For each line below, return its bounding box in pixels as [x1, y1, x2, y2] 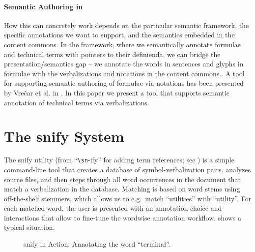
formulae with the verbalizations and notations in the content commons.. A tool [4, 68, 245, 78]
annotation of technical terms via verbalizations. [4, 97, 149, 107]
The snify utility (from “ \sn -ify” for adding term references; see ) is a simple [4, 155, 234, 165]
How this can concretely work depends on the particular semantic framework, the [4, 20, 249, 30]
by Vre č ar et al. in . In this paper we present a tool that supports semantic [4, 87, 230, 97]
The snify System [4, 126, 124, 146]
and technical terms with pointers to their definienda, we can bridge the [4, 49, 221, 59]
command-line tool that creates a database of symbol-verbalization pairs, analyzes [4, 164, 251, 174]
